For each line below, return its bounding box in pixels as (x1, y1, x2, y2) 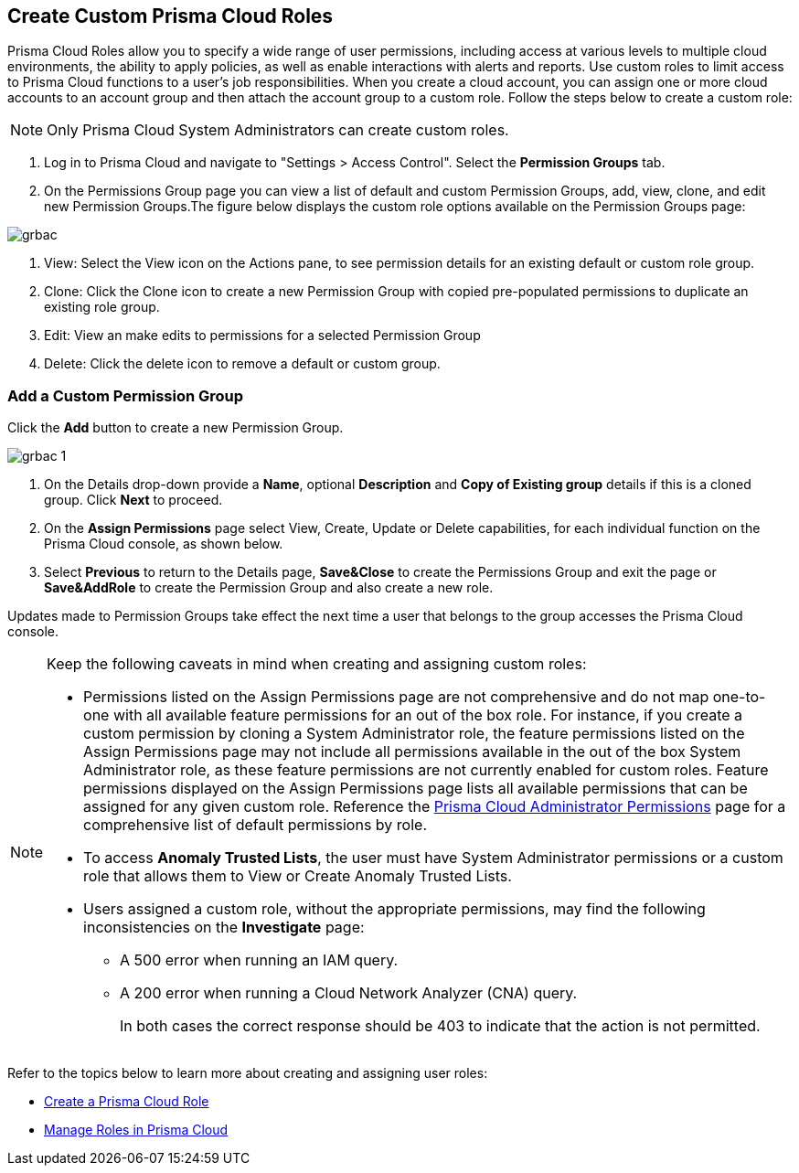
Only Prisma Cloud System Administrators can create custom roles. (47, 121, 509, 140)
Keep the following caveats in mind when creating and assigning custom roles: (47, 655, 587, 674)
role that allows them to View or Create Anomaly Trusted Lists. (83, 867, 512, 886)
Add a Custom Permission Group (7, 386, 244, 405)
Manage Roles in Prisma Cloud (44, 1122, 229, 1138)
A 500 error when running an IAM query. (120, 951, 399, 970)
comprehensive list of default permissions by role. (83, 816, 427, 835)
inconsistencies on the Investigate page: (83, 918, 365, 937)
